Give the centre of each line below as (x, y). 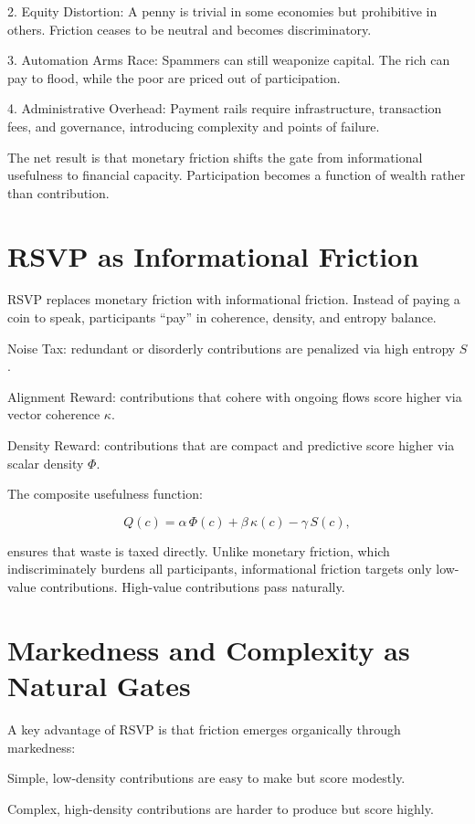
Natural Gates (99, 685)
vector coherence (54, 414)
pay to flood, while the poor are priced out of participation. (174, 77)
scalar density (46, 463)
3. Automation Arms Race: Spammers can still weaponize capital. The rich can (229, 60)
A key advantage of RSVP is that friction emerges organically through (204, 729)
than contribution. (58, 192)
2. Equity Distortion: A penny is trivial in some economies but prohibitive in (222, 11)
